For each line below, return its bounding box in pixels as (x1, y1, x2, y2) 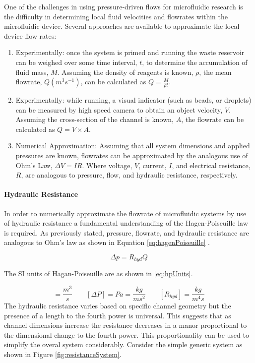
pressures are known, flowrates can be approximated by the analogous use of (15, 150, 248, 160)
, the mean (199, 66, 232, 77)
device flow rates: (4, 30, 57, 41)
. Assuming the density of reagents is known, (57, 66, 193, 77)
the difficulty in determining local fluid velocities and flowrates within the (4, 11, 228, 21)
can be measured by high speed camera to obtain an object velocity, (15, 104, 223, 115)
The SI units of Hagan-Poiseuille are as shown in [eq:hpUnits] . (4, 268, 193, 279)
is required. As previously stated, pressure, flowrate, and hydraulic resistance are (4, 227, 249, 238)
